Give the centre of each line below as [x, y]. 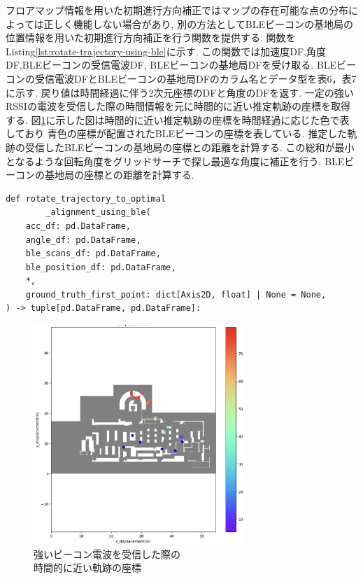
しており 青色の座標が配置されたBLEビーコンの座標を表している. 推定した [177, 133]
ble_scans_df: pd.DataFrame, [93, 254]
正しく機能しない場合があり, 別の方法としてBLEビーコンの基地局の [198, 23]
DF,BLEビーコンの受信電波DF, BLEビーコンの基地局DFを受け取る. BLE [171, 65]
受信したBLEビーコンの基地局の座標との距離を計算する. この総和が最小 [190, 147]
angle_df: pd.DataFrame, [83, 240]
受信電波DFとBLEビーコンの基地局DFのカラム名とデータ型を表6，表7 [195, 78]
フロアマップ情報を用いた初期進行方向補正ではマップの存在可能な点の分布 [177, 10]
